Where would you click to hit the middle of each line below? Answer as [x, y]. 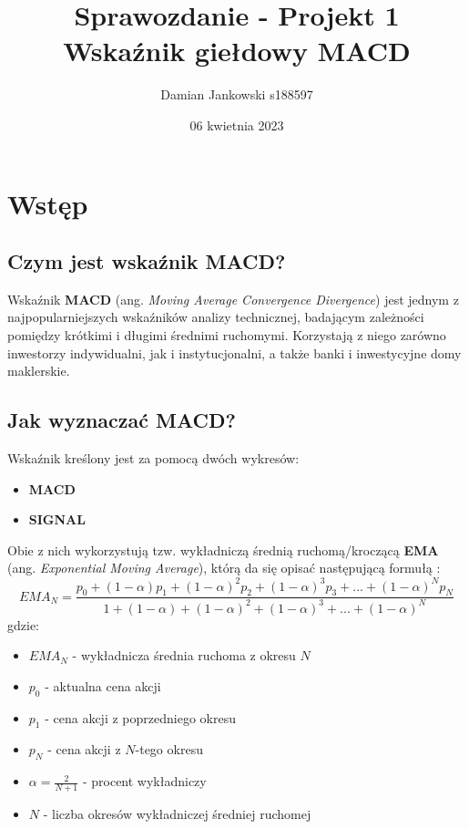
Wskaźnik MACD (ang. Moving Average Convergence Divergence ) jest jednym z [233, 299]
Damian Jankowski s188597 [237, 94]
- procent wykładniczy [144, 781]
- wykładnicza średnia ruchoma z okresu [184, 655]
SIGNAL [57, 519]
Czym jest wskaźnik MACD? [147, 261]
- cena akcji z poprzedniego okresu [140, 717]
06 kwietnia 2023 [237, 124]
